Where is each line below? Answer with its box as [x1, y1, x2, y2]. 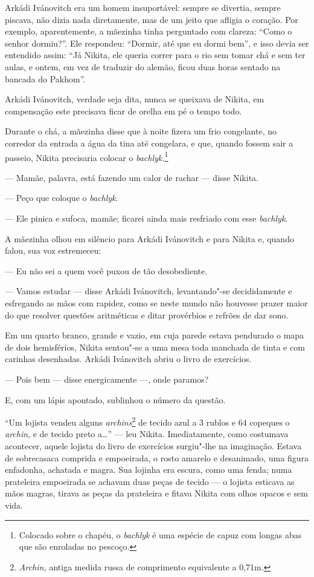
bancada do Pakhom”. [5, 72, 86, 85]
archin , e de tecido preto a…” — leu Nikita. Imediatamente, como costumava [5, 427, 289, 440]
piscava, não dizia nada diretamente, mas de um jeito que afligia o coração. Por [5, 13, 298, 25]
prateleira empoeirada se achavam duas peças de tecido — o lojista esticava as [5, 475, 295, 487]
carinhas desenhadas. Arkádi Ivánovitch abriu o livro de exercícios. [5, 352, 252, 365]
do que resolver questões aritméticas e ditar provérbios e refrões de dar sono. [5, 308, 289, 321]
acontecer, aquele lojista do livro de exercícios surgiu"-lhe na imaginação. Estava [5, 439, 302, 452]
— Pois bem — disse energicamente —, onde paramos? [5, 372, 209, 385]
